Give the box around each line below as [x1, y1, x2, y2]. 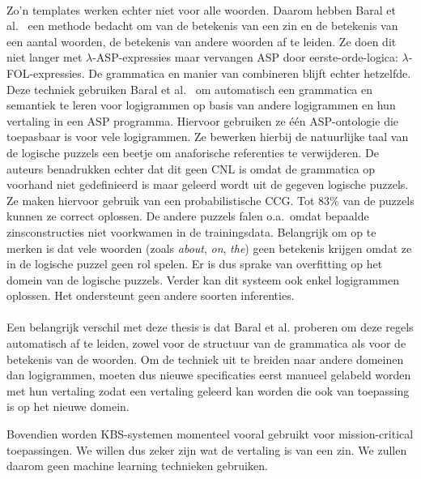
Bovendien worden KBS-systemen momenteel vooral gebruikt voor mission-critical [6, 426, 414, 443]
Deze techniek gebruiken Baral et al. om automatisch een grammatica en [6, 80, 373, 97]
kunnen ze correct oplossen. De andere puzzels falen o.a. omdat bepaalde [6, 207, 369, 225]
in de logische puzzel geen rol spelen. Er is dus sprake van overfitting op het [6, 255, 383, 272]
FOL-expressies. [6, 64, 85, 81]
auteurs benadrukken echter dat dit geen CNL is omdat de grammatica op [6, 160, 376, 177]
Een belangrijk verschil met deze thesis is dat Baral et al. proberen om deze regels [6, 319, 414, 336]
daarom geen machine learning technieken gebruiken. [6, 457, 268, 474]
